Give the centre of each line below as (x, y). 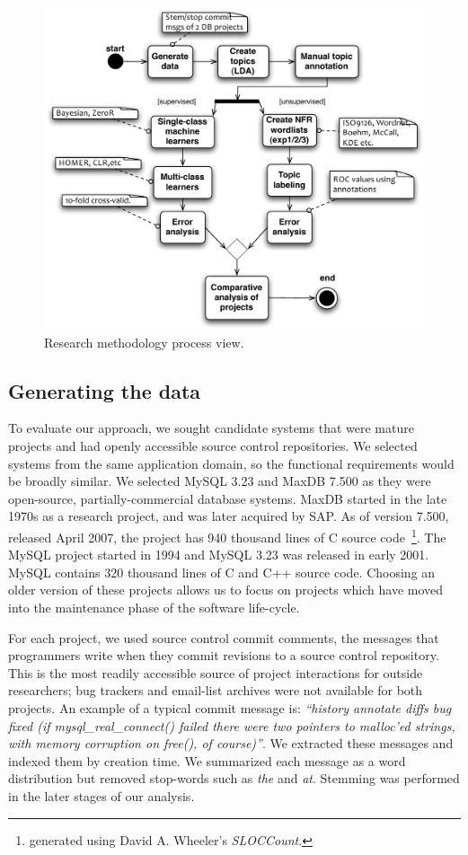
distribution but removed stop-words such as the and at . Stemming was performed (234, 778)
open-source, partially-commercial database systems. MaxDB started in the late (228, 498)
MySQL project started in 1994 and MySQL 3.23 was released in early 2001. (219, 555)
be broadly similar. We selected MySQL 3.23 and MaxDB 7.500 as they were (220, 481)
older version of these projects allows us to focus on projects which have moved (226, 590)
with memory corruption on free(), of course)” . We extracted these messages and (231, 743)
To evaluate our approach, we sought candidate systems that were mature (211, 428)
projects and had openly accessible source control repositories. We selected (213, 445)
